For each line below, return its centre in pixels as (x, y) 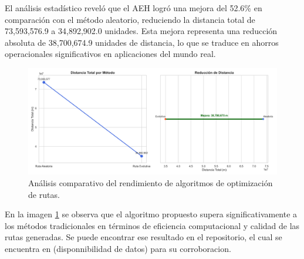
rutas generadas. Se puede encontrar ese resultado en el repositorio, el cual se (143, 237)
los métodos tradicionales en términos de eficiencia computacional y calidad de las (152, 225)
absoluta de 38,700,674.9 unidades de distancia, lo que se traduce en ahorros (142, 42)
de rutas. (44, 194)
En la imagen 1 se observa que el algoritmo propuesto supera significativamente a (151, 214)
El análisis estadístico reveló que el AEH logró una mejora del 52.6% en (134, 8)
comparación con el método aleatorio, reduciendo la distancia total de (130, 19)
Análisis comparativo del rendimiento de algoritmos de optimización (151, 182)
